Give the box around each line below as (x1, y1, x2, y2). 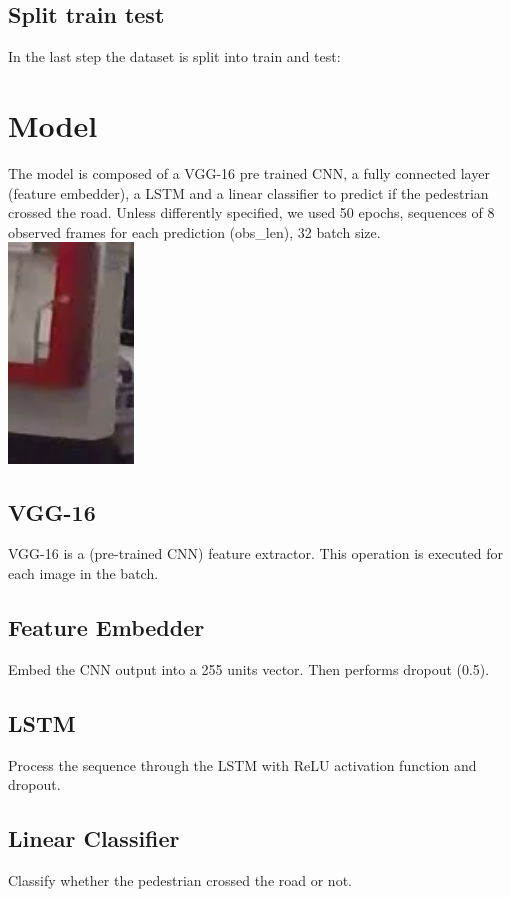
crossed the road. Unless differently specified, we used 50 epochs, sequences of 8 (8, 202, 495, 223)
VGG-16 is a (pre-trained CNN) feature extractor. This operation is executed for (8, 543, 503, 564)
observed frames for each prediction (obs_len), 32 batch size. (8, 221, 381, 242)
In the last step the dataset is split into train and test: (8, 46, 341, 67)
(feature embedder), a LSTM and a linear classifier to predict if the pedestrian (8, 182, 489, 203)
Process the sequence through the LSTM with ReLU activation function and (8, 754, 477, 775)
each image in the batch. (8, 563, 159, 584)
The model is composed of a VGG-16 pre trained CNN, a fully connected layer (8, 162, 490, 183)
